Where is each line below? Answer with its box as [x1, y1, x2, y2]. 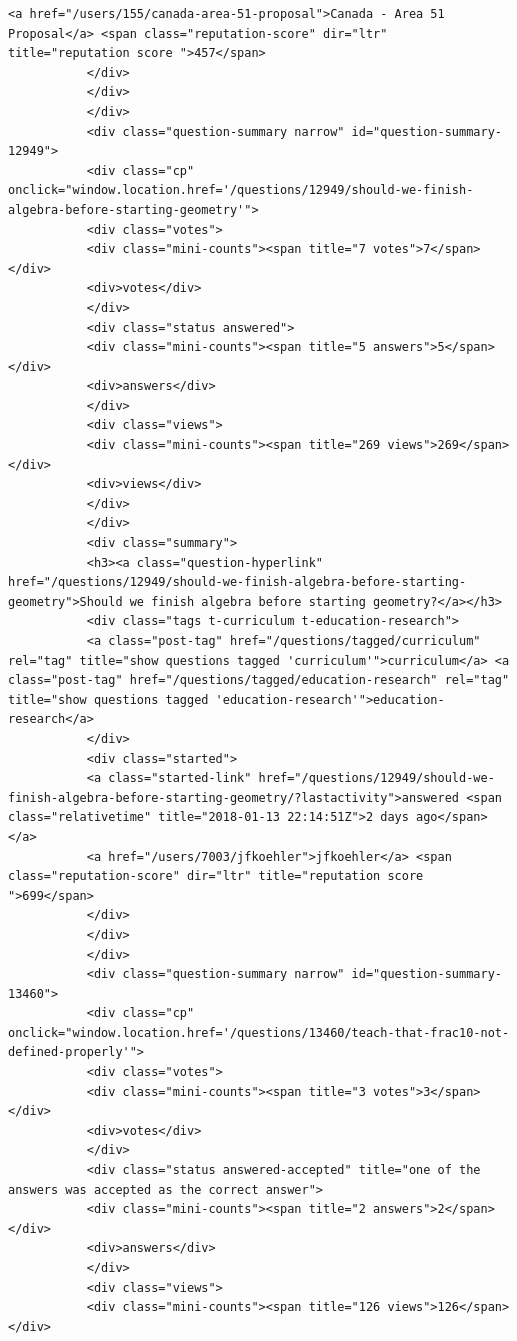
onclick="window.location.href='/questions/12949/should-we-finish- [8, 183, 474, 198]
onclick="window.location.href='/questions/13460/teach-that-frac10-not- [8, 1025, 510, 1040]
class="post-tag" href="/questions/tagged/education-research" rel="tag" [8, 673, 510, 688]
